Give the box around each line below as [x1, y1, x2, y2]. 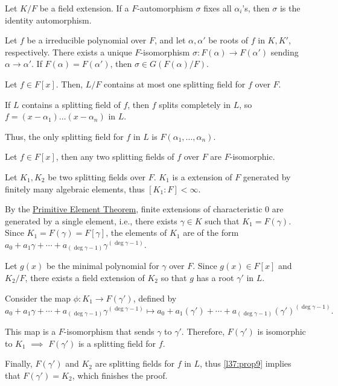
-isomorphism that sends [63, 325, 155, 338]
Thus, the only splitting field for [5, 130, 124, 142]
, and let [155, 34, 186, 46]
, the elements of [106, 226, 167, 239]
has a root [196, 271, 234, 284]
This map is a [5, 325, 56, 338]
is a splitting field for [78, 337, 156, 349]
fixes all [203, 2, 232, 14]
